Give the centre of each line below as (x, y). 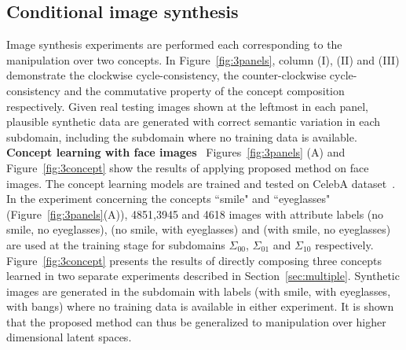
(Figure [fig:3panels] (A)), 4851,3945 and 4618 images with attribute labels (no (195, 214)
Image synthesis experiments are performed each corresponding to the (174, 44)
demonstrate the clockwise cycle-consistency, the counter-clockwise (166, 75)
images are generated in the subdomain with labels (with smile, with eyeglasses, (199, 291)
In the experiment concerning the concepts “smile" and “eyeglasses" (168, 199)
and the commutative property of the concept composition (204, 90)
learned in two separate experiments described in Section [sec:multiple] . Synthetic (203, 276)
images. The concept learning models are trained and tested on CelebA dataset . (201, 183)
